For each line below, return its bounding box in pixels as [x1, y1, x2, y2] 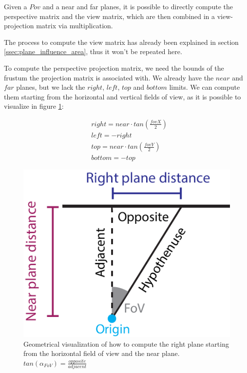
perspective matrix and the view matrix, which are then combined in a [4, 11, 215, 21]
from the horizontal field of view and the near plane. [23, 348, 180, 358]
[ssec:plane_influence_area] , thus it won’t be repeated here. [4, 46, 182, 57]
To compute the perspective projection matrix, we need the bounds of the [4, 62, 224, 73]
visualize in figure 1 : [4, 101, 64, 111]
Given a [4, 1, 27, 11]
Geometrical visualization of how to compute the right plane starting [23, 338, 229, 349]
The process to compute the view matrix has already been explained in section [4, 37, 239, 47]
